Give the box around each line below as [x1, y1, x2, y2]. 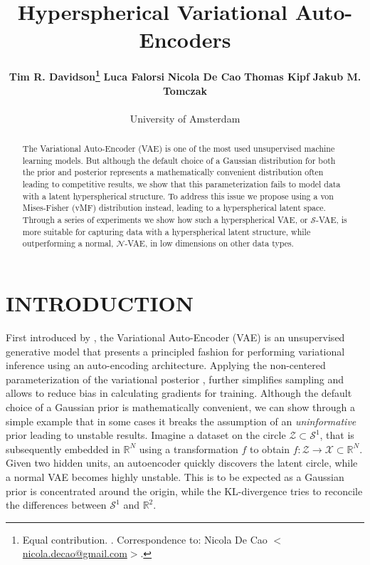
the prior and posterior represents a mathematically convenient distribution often [22, 166, 324, 178]
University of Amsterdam [129, 110, 240, 125]
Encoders [139, 25, 231, 54]
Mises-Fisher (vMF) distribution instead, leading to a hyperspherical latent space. [22, 202, 326, 214]
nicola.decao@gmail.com [22, 546, 127, 561]
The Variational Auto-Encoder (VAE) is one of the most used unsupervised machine [22, 142, 335, 155]
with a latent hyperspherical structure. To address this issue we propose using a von [22, 190, 334, 202]
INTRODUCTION [6, 289, 194, 318]
